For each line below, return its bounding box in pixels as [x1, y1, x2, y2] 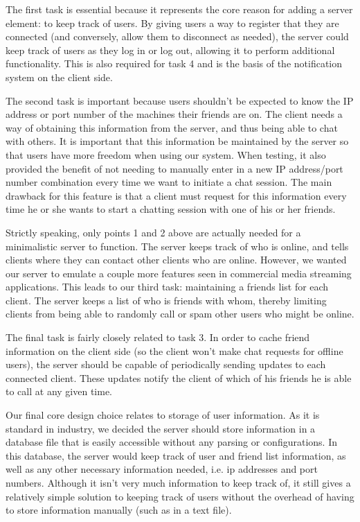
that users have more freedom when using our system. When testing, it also [6, 147, 326, 162]
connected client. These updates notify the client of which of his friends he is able [6, 370, 352, 385]
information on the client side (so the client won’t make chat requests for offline [6, 343, 343, 358]
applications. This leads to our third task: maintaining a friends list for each [6, 279, 329, 294]
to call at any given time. [6, 384, 112, 399]
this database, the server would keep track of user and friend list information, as [6, 448, 346, 462]
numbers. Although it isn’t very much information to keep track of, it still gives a [6, 476, 351, 489]
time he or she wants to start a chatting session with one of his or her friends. [6, 202, 336, 216]
